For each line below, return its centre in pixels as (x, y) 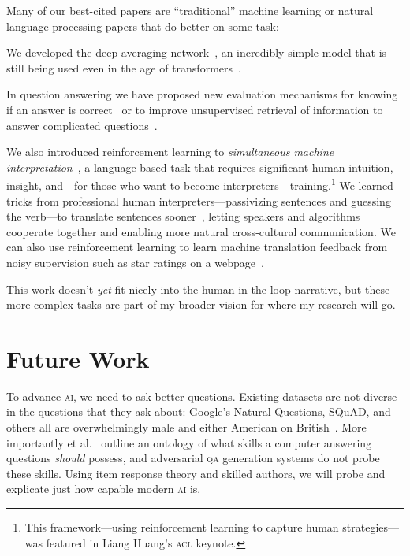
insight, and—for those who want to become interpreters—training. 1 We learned (200, 184)
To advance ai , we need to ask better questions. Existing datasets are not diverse (202, 396)
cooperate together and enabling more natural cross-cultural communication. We (201, 231)
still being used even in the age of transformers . (124, 67)
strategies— (371, 527)
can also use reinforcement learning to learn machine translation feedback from (197, 247)
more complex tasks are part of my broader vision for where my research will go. (201, 304)
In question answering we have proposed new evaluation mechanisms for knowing (202, 94)
